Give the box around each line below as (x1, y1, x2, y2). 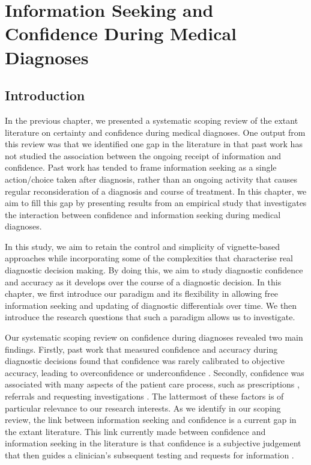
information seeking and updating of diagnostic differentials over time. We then (5, 299, 297, 311)
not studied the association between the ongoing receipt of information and (5, 149, 281, 162)
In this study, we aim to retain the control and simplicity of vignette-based (5, 240, 280, 252)
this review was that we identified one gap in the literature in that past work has (5, 138, 303, 150)
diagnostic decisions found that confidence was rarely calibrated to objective (5, 354, 285, 367)
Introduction (5, 86, 85, 105)
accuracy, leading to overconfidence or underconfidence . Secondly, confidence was (5, 366, 304, 378)
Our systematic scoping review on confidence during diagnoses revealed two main (5, 331, 303, 344)
